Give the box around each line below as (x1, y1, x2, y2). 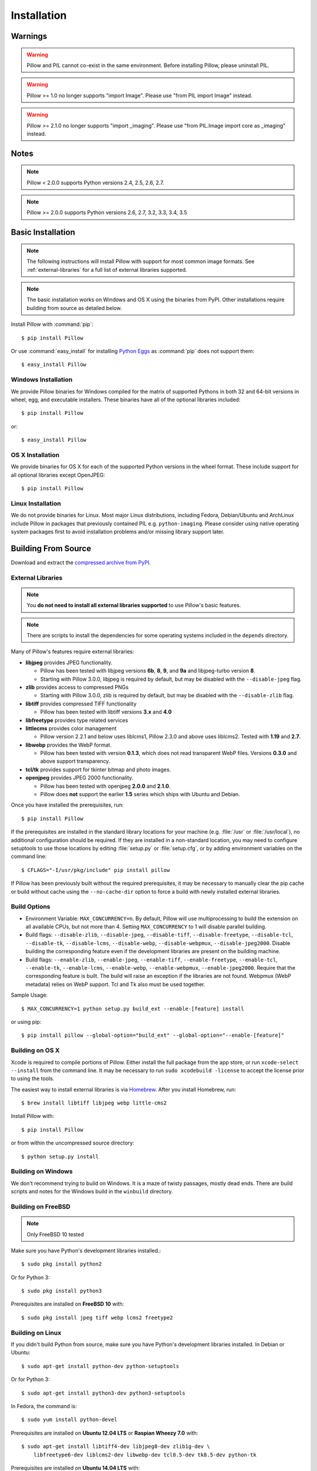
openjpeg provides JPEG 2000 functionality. (25, 774, 134, 781)
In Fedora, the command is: (11, 1402, 77, 1409)
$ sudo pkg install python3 (21, 1287, 102, 1294)
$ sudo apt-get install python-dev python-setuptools (21, 1363, 179, 1369)
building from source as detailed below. (26, 304, 123, 311)
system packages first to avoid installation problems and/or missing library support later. (11, 528, 225, 535)
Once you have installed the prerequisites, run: (11, 801, 124, 808)
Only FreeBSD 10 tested (26, 1230, 85, 1238)
